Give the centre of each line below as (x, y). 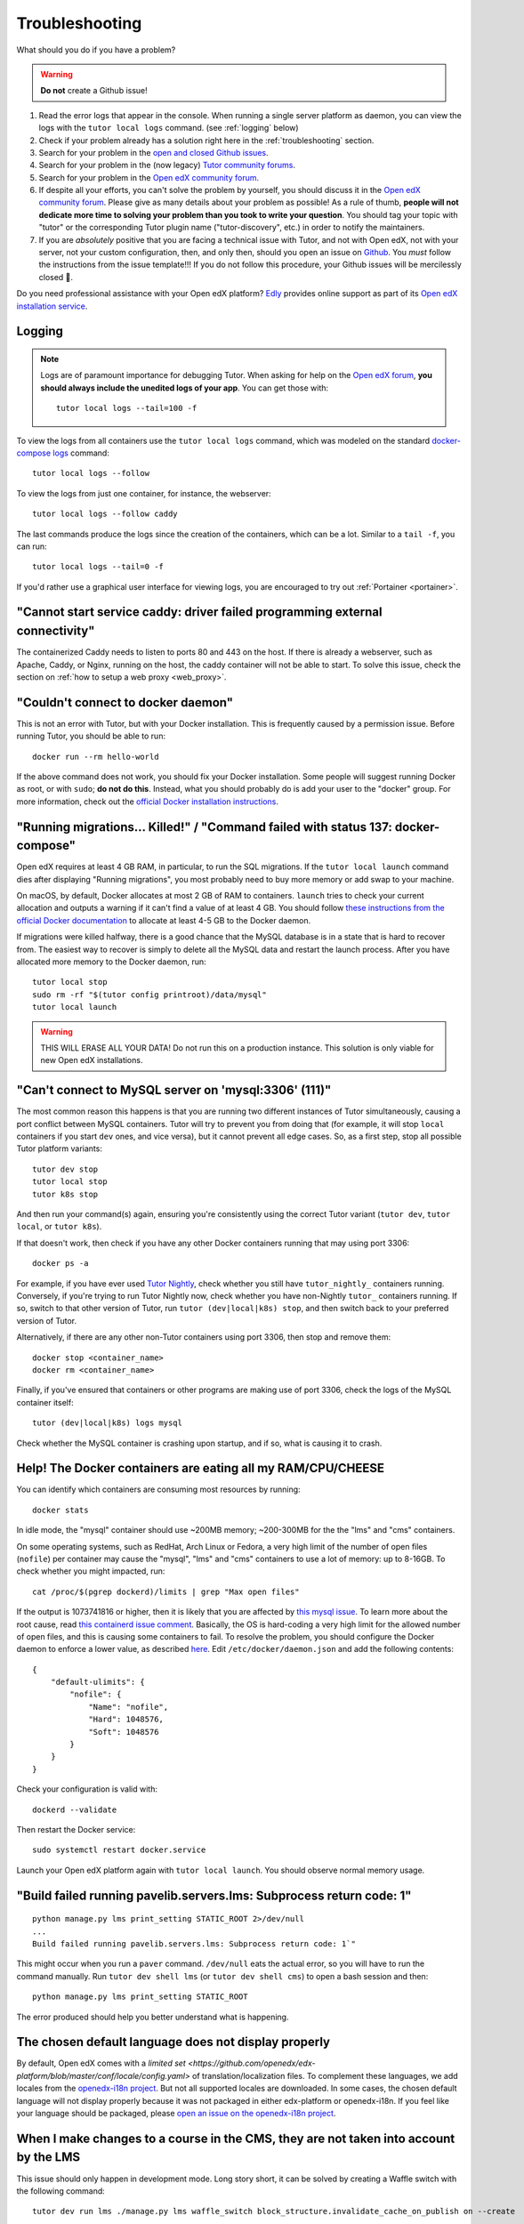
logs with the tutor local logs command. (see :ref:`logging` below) (169, 128)
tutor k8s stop (65, 1194)
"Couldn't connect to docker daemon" (125, 702)
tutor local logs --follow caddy (105, 514)
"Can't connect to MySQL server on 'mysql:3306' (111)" (174, 1090)
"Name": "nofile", (129, 1707)
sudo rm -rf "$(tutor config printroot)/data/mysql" (149, 995)
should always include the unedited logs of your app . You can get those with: (185, 388)
